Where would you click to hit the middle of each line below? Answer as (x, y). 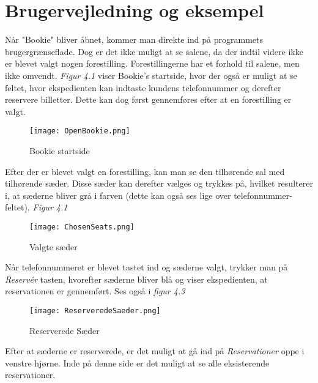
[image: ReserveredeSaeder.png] (95, 310)
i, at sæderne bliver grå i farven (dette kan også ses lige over (118, 195)
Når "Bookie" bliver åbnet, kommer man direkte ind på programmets (134, 39)
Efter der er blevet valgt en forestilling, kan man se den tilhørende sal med (145, 171)
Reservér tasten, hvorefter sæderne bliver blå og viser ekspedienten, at (136, 279)
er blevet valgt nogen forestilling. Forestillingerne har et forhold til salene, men (152, 63)
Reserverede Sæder (65, 330)
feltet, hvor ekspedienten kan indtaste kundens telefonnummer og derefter (143, 87)
